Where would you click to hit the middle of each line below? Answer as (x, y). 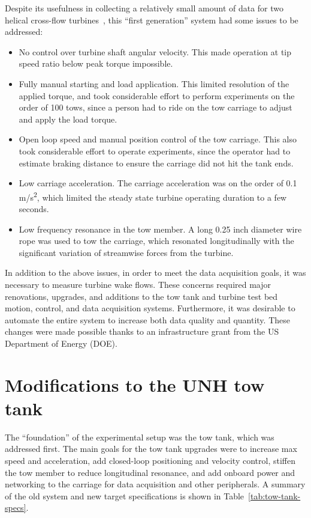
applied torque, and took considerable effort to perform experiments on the (157, 95)
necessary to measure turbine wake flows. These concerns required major (138, 284)
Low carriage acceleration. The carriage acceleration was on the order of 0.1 (158, 183)
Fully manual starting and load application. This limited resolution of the (154, 83)
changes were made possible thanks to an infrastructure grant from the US (142, 331)
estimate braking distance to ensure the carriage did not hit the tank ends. (156, 163)
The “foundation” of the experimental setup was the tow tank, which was (140, 437)
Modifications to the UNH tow (135, 384)
